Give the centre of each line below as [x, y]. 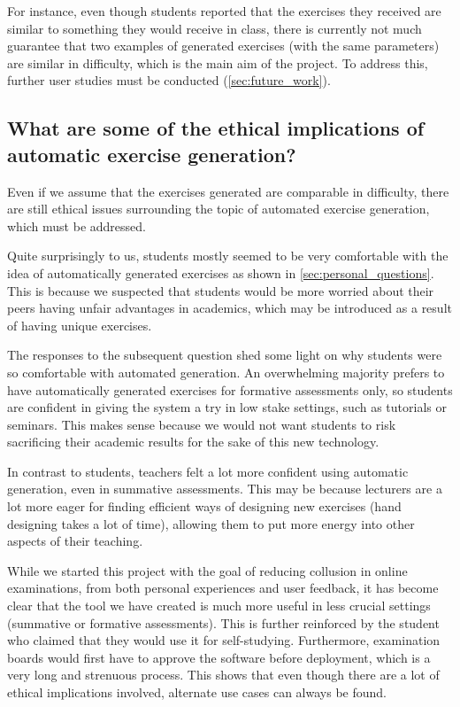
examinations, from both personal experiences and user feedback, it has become [223, 588]
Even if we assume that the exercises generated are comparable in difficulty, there [228, 191]
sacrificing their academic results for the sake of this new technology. [193, 442]
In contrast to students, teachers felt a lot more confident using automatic [208, 471]
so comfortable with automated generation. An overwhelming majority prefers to [226, 372]
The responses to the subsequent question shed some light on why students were [225, 355]
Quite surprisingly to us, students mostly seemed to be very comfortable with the [228, 256]
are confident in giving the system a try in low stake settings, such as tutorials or [227, 407]
